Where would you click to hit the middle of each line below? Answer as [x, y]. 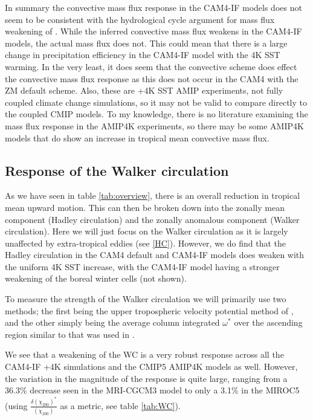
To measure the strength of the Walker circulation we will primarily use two [146, 299]
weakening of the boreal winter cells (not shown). [96, 278]
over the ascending [268, 322]
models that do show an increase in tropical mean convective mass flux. [137, 137]
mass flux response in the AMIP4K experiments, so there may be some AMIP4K [154, 125]
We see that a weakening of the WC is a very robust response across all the [144, 354]
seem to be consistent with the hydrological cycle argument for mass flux [140, 19]
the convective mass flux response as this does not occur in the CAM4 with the [152, 78]
